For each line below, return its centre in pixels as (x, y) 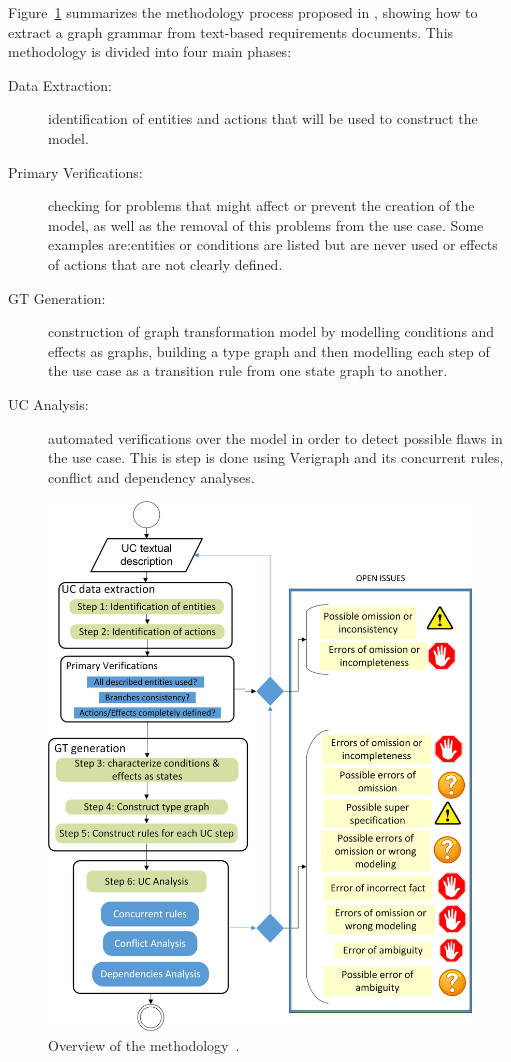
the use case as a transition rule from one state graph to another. (248, 370)
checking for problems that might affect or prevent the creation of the (261, 205)
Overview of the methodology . (144, 1045)
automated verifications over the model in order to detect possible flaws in (275, 437)
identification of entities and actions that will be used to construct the (263, 118)
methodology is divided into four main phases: (150, 51)
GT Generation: (57, 297)
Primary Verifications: (75, 171)
